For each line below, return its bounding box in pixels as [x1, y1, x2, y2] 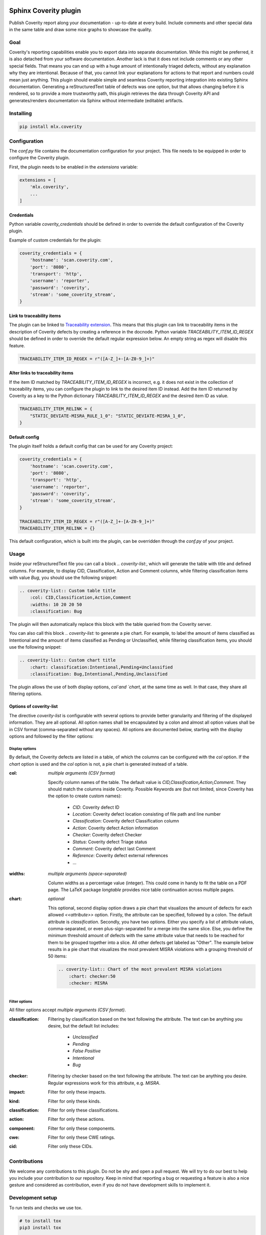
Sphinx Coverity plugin [9, 6, 81, 15]
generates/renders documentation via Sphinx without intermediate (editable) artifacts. [9, 97, 184, 103]
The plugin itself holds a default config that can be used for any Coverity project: [9, 443, 173, 449]
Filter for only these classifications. [48, 1107, 119, 1113]
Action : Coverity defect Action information [72, 825, 159, 831]
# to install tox [19, 1218, 62, 1224]
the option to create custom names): [48, 793, 122, 799]
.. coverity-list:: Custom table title [19, 588, 116, 593]
